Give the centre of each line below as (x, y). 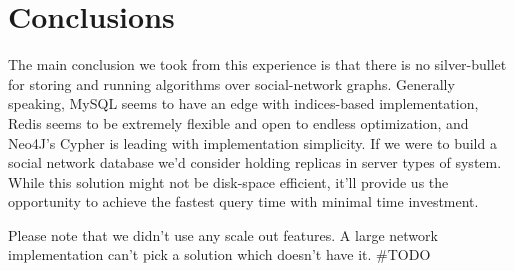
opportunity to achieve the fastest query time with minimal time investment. (243, 201)
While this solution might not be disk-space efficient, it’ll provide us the (228, 181)
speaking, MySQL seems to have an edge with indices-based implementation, (243, 103)
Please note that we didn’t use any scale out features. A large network (223, 234)
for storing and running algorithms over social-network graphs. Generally (231, 83)
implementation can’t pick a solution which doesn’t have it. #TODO (219, 254)
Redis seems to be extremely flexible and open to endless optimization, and (238, 122)
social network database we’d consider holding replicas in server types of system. (255, 162)
